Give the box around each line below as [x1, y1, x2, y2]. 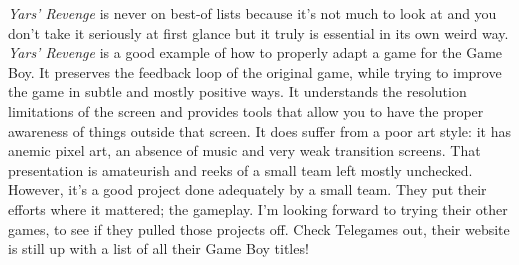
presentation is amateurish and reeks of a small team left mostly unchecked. [8, 159, 473, 180]
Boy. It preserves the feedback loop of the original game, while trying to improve [8, 61, 502, 82]
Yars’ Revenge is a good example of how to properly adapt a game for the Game [8, 42, 503, 63]
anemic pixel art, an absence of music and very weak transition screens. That [8, 140, 481, 161]
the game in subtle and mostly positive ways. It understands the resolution [8, 81, 467, 102]
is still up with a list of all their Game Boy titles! [8, 238, 309, 259]
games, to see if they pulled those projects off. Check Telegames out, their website [8, 218, 510, 239]
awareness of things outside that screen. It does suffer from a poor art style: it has [8, 120, 511, 141]
